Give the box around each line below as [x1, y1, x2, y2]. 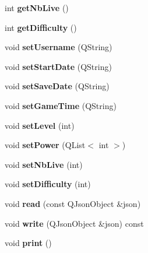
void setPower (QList [5, 139, 86, 151]
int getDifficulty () [5, 21, 77, 33]
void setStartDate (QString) [5, 60, 112, 72]
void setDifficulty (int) [5, 178, 91, 190]
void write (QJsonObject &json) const [5, 217, 144, 229]
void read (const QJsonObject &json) [5, 197, 141, 209]
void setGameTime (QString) [5, 99, 117, 111]
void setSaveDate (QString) [5, 80, 110, 92]
